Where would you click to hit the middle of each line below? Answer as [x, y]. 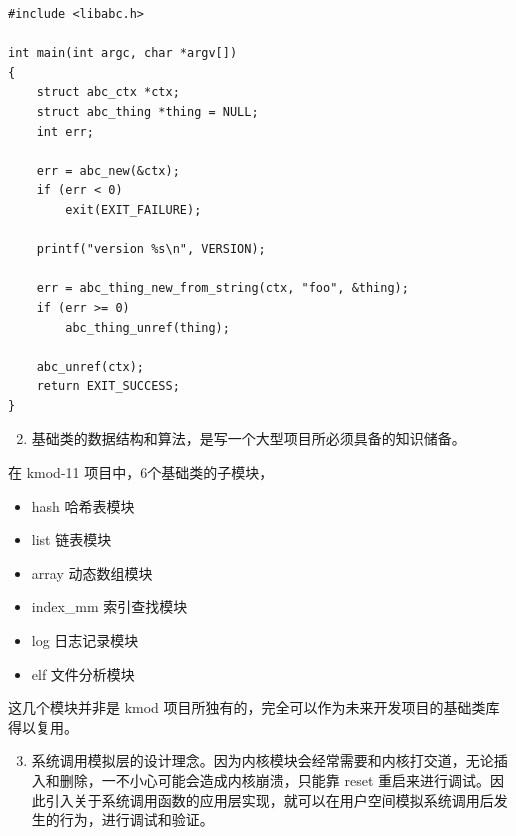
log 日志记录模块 [85, 640]
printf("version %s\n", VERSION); [151, 249]
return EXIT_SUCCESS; [108, 386]
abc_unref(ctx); [90, 366]
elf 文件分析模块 [83, 673]
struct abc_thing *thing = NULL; [147, 111]
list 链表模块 [71, 539]
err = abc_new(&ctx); [108, 170]
